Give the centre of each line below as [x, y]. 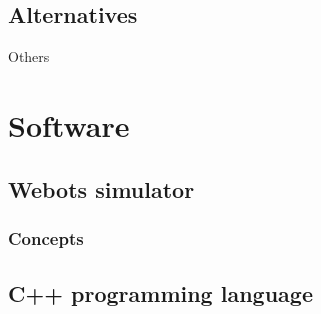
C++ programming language [160, 293]
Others [29, 56]
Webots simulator [101, 188]
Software [69, 124]
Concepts [46, 237]
